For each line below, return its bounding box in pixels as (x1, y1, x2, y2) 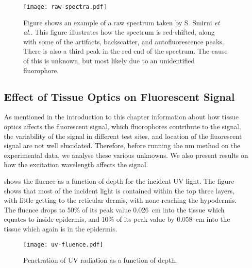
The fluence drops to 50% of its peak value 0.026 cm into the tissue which (4, 204, 225, 214)
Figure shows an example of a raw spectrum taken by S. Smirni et (23, 17, 220, 27)
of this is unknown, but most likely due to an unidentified (23, 56, 195, 66)
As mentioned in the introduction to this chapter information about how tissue (4, 112, 239, 122)
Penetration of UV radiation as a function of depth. (23, 255, 177, 265)
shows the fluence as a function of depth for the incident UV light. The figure (4, 175, 234, 186)
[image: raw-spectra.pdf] (23, 3, 107, 10)
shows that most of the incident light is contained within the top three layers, (4, 185, 235, 195)
